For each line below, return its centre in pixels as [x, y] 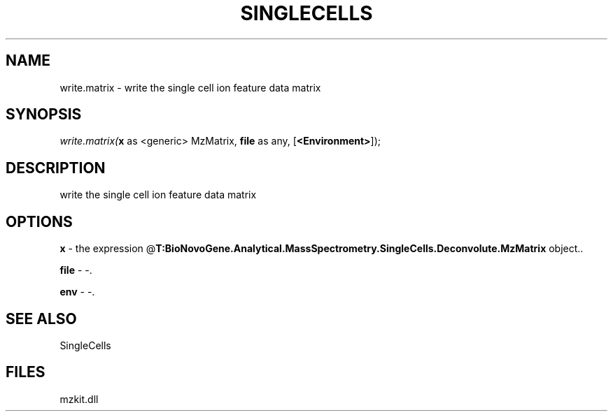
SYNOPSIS [44, 115]
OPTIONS [39, 221]
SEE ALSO [41, 319]
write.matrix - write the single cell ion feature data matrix [190, 87]
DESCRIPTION [56, 168]
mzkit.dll [79, 399]
